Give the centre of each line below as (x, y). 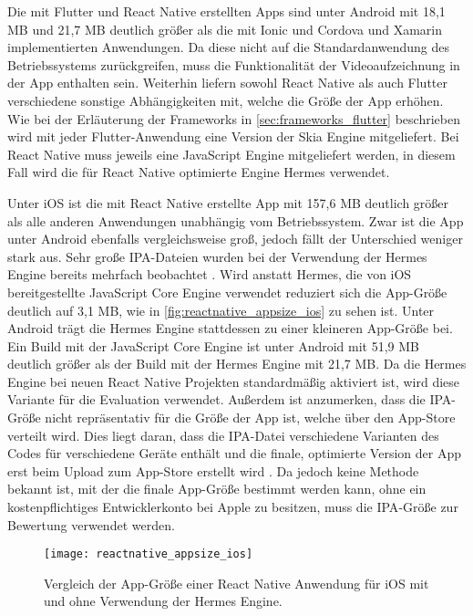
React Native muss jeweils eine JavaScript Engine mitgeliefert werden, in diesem (231, 154)
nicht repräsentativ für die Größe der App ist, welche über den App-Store (250, 418)
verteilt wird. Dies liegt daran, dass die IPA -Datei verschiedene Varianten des (223, 435)
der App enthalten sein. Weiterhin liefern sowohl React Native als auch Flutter (227, 83)
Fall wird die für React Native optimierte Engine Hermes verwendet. (199, 172)
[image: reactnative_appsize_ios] (149, 554)
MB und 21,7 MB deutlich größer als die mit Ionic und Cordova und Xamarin (225, 29)
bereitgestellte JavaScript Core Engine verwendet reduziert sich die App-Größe (227, 292)
